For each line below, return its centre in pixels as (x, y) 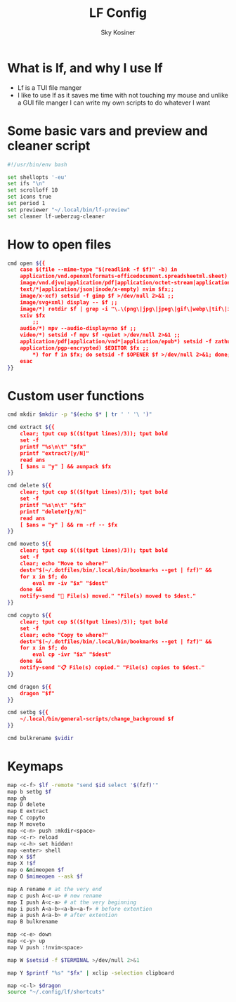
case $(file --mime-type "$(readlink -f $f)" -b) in (99, 270)
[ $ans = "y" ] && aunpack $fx (66, 466)
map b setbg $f (29, 791)
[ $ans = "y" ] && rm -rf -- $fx (69, 525)
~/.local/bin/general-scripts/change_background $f (97, 719)
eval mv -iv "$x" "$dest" (71, 583)
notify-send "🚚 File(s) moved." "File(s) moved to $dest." (108, 596)
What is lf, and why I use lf (85, 68)
